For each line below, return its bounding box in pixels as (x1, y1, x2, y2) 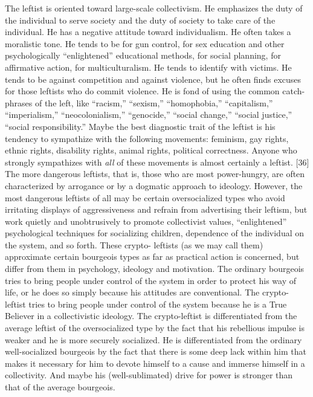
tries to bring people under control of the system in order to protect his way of (5, 274, 297, 286)
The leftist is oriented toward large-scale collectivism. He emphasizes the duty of (5, 2, 303, 14)
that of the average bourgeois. (5, 381, 115, 393)
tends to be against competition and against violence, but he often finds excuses (5, 73, 302, 85)
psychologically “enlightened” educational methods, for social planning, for (5, 49, 281, 62)
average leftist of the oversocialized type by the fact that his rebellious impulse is (5, 321, 305, 334)
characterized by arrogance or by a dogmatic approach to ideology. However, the (5, 179, 303, 192)
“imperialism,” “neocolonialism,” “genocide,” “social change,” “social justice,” (5, 108, 292, 121)
